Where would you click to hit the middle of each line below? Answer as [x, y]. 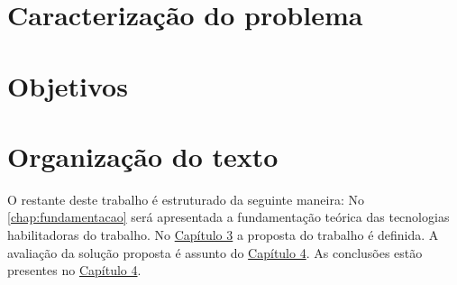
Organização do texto [143, 156]
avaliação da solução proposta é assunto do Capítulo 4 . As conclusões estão [215, 252]
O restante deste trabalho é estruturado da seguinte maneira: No [186, 199]
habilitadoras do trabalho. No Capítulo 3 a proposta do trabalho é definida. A [223, 235]
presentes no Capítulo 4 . [74, 270]
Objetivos [68, 85]
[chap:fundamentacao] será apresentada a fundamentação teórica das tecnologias [228, 217]
